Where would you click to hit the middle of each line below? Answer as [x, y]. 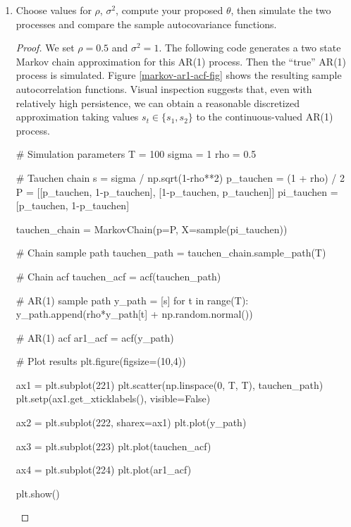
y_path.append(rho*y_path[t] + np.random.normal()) [134, 314]
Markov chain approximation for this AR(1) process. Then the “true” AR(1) [181, 61]
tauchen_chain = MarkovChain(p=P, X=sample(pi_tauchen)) [152, 229]
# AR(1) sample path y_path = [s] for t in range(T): [132, 300]
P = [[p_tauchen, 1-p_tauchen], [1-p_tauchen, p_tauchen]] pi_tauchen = [177, 191]
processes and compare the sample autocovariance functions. [146, 24]
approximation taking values [77, 117]
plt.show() [38, 493]
